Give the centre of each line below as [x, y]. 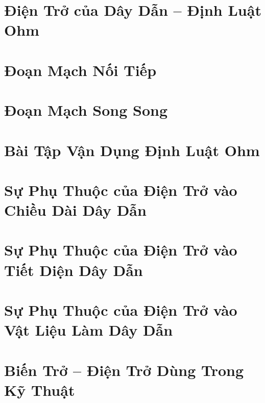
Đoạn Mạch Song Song [86, 110]
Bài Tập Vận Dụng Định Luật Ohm [132, 150]
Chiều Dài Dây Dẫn [75, 210]
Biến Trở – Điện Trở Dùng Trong [124, 370]
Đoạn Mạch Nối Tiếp [80, 70]
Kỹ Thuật [40, 389]
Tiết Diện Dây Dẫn [74, 270]
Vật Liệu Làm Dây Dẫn [89, 330]
